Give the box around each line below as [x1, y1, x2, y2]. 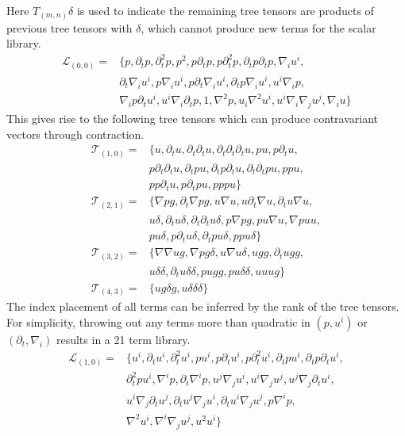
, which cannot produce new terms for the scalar [141, 19, 376, 36]
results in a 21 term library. [56, 331, 191, 348]
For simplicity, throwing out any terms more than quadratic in [6, 314, 310, 331]
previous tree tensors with [6, 19, 133, 36]
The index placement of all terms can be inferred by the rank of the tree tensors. [6, 298, 399, 315]
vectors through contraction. [6, 125, 145, 142]
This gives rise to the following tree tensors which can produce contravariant [6, 109, 379, 126]
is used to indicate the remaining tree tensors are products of [76, 2, 374, 18]
